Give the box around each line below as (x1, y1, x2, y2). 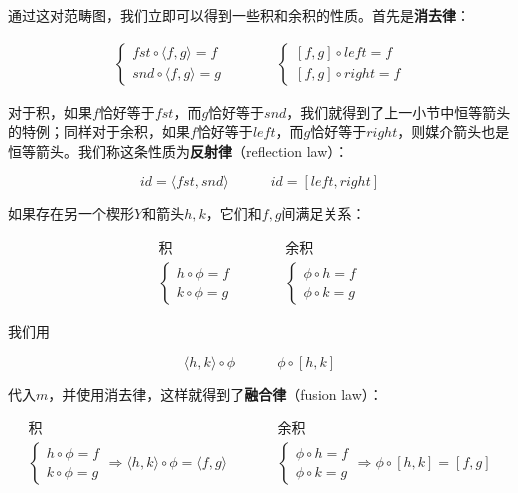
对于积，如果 (8, 101, 92, 122)
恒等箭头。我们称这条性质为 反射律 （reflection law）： (8, 140, 349, 161)
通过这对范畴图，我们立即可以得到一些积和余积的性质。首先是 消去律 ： (8, 5, 470, 25)
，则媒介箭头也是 (397, 121, 510, 142)
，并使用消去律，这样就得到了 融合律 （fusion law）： (48, 383, 383, 404)
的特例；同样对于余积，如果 (8, 121, 190, 142)
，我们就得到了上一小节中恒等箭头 (286, 101, 511, 122)
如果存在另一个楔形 (8, 203, 134, 224)
